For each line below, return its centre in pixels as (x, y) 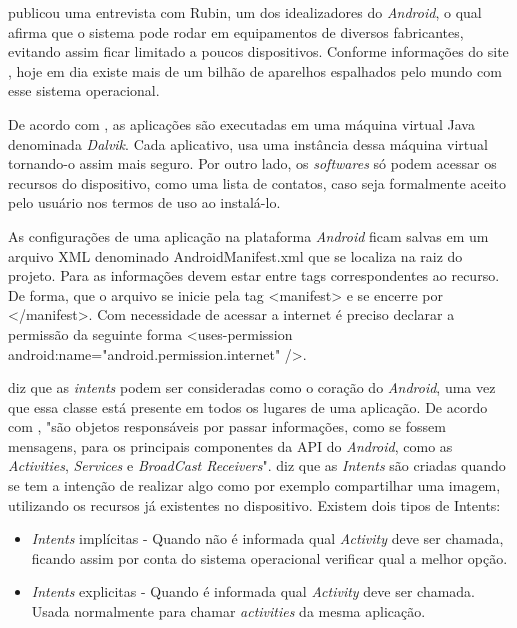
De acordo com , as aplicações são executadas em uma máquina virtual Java (241, 123)
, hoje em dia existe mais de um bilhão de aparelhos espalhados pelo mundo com (255, 70)
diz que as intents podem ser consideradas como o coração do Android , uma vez (252, 387)
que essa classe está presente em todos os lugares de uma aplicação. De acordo (248, 406)
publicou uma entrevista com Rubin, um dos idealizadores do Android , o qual (245, 12)
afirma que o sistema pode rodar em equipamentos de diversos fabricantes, (236, 31)
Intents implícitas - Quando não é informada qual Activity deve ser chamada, (267, 538)
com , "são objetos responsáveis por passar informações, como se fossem (227, 426)
